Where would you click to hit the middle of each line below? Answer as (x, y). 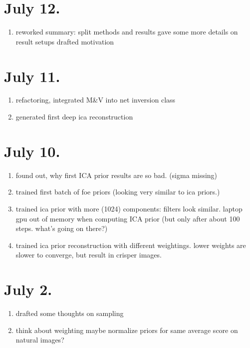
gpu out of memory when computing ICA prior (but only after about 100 (128, 218)
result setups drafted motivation (65, 41)
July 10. (32, 151)
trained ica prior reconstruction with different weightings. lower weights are (131, 245)
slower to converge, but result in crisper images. (89, 255)
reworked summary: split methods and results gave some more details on (127, 32)
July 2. (28, 289)
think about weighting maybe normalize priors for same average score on (127, 330)
